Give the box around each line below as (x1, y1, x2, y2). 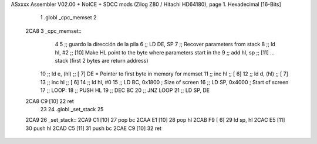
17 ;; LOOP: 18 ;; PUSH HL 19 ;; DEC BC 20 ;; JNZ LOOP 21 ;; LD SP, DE (40, 87, 210, 94)
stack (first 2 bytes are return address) (55, 57, 149, 64)
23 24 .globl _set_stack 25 (40, 105, 104, 112)
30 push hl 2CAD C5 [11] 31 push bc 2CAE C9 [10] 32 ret (25, 125, 161, 132)
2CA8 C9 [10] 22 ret (25, 97, 75, 105)
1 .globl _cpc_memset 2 (40, 14, 97, 21)
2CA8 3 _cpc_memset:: (25, 27, 82, 35)
